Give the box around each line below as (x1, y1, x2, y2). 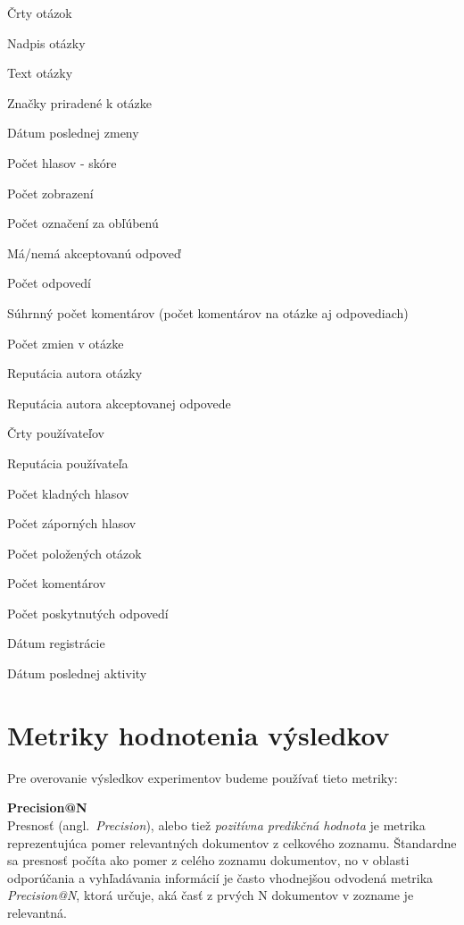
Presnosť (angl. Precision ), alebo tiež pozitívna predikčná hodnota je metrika (7, 815, 426, 834)
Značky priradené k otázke (7, 93, 152, 112)
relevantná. (7, 903, 67, 921)
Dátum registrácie (7, 634, 105, 652)
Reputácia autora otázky (7, 364, 143, 383)
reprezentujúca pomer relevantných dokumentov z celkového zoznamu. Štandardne (7, 833, 457, 852)
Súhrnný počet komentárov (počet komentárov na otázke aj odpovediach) (7, 303, 409, 322)
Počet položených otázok (7, 543, 142, 562)
